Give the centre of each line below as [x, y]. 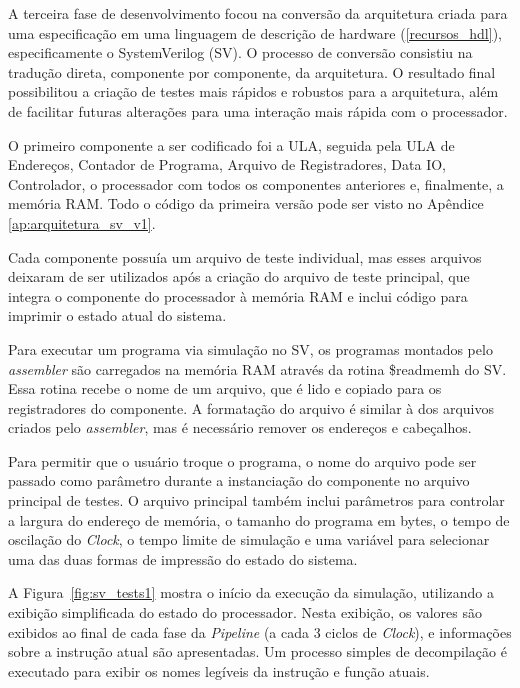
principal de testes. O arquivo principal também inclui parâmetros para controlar [256, 500]
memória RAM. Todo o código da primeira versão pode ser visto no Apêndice [246, 203]
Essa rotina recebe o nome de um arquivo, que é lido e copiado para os [225, 388]
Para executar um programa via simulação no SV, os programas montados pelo [250, 348]
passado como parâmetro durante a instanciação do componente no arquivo [239, 480]
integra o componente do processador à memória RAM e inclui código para [238, 295]
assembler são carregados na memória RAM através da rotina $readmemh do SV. [257, 368]
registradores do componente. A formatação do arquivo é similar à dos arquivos [251, 407]
